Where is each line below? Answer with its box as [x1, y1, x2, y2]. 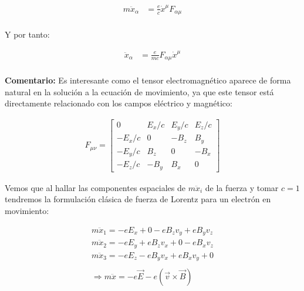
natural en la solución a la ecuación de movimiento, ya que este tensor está [5, 85, 274, 98]
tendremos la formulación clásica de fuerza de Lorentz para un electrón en [5, 193, 271, 205]
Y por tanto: [5, 28, 50, 41]
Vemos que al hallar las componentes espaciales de [5, 181, 185, 193]
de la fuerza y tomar [205, 181, 279, 193]
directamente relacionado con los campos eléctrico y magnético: [5, 97, 232, 109]
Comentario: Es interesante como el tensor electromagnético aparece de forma [5, 74, 291, 86]
